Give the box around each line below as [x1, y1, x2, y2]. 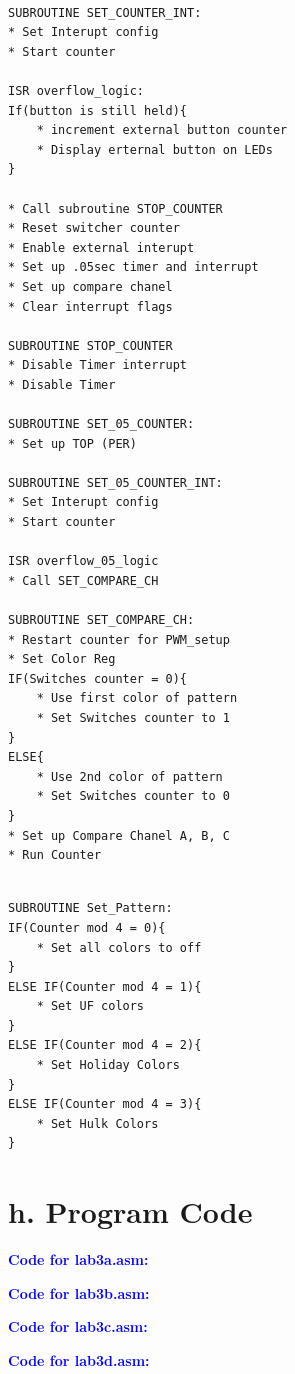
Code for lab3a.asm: [8, 1249, 149, 1270]
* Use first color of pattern [36, 691, 238, 706]
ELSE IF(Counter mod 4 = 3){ [8, 1097, 202, 1112]
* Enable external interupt [8, 240, 195, 255]
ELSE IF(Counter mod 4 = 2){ [8, 1038, 202, 1053]
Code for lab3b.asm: [8, 1282, 150, 1303]
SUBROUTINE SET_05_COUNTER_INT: [8, 475, 223, 490]
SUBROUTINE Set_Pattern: [8, 901, 173, 916]
